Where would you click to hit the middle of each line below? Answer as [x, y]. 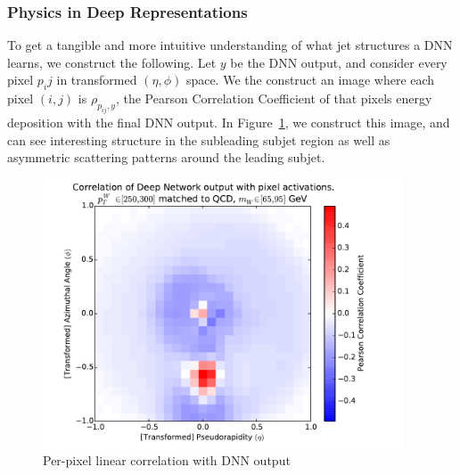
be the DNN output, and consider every [339, 62]
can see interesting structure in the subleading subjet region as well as [199, 139]
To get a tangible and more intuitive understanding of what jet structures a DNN [230, 45]
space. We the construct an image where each [310, 80]
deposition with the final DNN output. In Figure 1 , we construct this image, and [229, 122]
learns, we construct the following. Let [112, 62]
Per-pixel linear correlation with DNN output [167, 460]
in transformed [97, 80]
